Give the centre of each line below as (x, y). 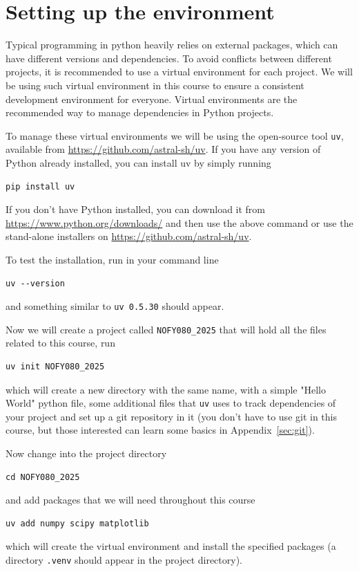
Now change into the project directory (86, 453)
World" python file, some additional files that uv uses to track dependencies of (171, 403)
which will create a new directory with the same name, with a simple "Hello (166, 389)
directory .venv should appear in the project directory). (124, 560)
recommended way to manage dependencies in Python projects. (140, 112)
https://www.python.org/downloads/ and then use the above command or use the (179, 222)
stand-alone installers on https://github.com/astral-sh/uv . (129, 236)
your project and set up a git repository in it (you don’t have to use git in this (171, 416)
